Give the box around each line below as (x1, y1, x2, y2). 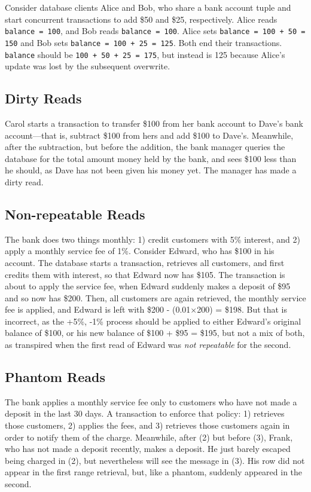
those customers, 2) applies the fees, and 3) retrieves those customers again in (5, 419, 290, 432)
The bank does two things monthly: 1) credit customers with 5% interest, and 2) (5, 233, 300, 245)
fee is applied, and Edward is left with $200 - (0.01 (5, 303, 191, 316)
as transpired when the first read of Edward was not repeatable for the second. (5, 338, 291, 351)
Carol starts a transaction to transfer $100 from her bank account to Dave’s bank (5, 117, 304, 129)
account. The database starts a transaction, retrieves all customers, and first (5, 256, 285, 268)
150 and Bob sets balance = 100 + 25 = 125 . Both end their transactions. (5, 36, 282, 48)
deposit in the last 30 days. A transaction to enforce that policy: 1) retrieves (5, 407, 285, 420)
